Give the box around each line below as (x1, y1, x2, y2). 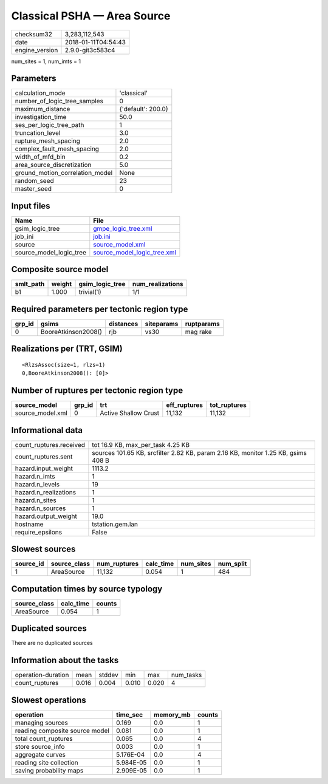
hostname (15, 520, 44, 528)
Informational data (11, 425, 83, 435)
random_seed (15, 177, 54, 185)
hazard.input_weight (15, 464, 73, 472)
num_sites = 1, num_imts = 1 (11, 58, 81, 65)
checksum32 (15, 30, 53, 38)
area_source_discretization (15, 161, 92, 169)
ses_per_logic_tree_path (15, 121, 84, 129)
